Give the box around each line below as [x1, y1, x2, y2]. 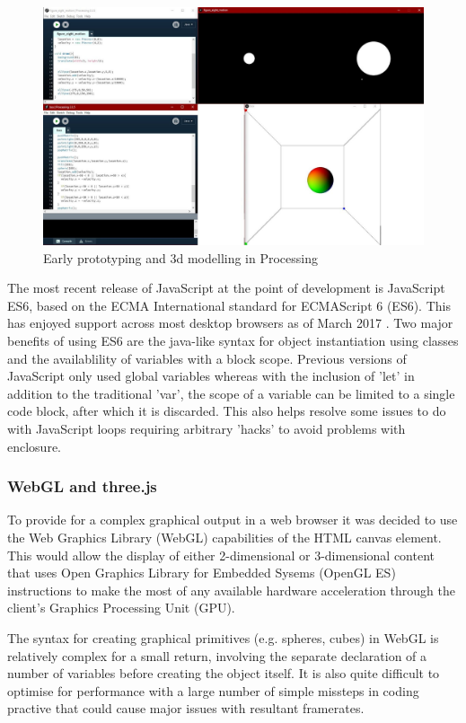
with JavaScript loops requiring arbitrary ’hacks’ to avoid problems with [7, 419, 406, 437]
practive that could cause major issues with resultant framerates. [7, 699, 365, 718]
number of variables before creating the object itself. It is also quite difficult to [7, 664, 440, 683]
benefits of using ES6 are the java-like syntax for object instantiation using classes [7, 331, 459, 349]
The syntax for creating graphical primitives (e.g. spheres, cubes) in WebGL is [7, 628, 439, 647]
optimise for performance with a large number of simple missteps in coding [7, 681, 419, 700]
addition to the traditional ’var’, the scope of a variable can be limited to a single [7, 384, 455, 402]
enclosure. [7, 436, 62, 455]
